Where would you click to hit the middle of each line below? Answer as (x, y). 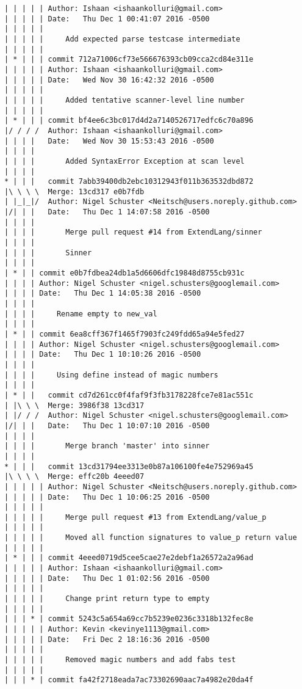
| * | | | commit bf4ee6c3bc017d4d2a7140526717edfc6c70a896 (129, 121)
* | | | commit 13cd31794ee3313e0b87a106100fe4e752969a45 (129, 466)
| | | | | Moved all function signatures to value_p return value (151, 538)
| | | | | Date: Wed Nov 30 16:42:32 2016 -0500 (109, 80)
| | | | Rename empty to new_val (81, 314)
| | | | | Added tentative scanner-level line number (124, 100)
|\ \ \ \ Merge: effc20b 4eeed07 (74, 477)
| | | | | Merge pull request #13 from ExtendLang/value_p (135, 517)
